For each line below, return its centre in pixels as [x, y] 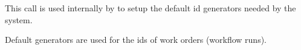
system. [19, 19]
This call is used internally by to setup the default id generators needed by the [150, 8]
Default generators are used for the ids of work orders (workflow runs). [136, 40]
